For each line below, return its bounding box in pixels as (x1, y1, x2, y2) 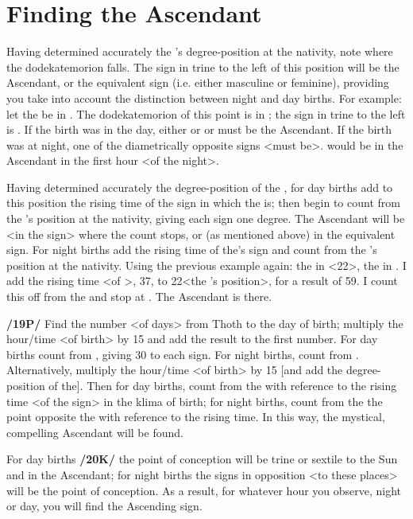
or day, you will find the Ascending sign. (6, 498, 203, 514)
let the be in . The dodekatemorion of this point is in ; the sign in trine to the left (6, 105, 406, 122)
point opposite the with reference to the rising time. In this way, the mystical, (6, 408, 385, 425)
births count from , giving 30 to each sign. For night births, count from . (6, 345, 359, 362)
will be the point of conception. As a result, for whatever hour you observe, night (6, 482, 402, 498)
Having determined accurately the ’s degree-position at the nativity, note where (6, 43, 393, 60)
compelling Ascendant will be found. (6, 423, 183, 440)
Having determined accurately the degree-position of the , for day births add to (6, 178, 393, 195)
